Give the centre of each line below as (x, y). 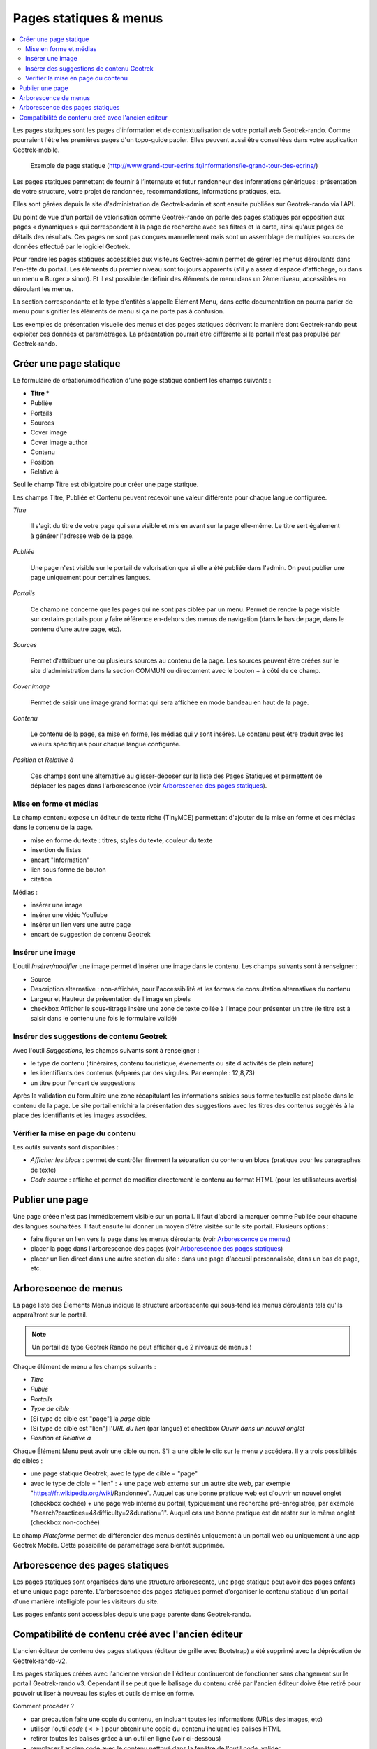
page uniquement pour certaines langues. (91, 578)
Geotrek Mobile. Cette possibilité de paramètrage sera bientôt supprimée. (119, 1545)
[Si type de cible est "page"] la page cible (90, 1418)
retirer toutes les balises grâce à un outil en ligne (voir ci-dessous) (126, 1739)
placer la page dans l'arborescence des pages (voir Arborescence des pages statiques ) (157, 1249)
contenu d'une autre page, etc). (76, 629)
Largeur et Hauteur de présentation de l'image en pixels (111, 999)
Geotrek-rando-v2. (40, 1661)
